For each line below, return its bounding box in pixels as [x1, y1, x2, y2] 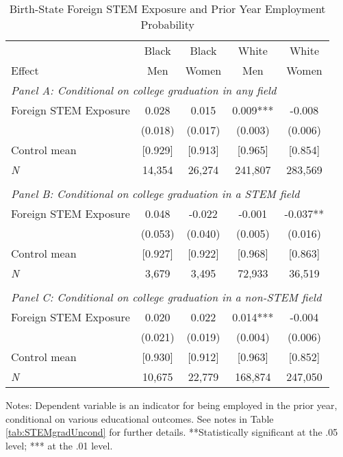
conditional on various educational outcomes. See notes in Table [5, 411, 274, 425]
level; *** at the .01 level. [5, 438, 113, 452]
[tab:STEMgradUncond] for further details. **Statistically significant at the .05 [5, 425, 338, 439]
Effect [11, 62, 39, 78]
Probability [140, 16, 194, 32]
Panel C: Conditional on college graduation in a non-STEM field [11, 289, 322, 305]
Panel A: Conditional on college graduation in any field [11, 82, 277, 98]
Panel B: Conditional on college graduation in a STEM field [11, 186, 300, 201]
